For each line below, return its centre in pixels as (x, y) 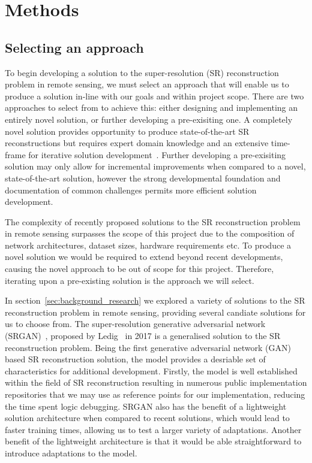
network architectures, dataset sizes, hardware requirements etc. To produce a (148, 245)
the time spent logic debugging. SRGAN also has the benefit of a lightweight (146, 406)
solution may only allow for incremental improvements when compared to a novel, (155, 166)
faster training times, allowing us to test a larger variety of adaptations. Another (153, 429)
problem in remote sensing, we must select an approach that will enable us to (147, 84)
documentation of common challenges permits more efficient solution (131, 190)
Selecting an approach (74, 47)
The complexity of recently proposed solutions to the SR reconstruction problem (153, 221)
